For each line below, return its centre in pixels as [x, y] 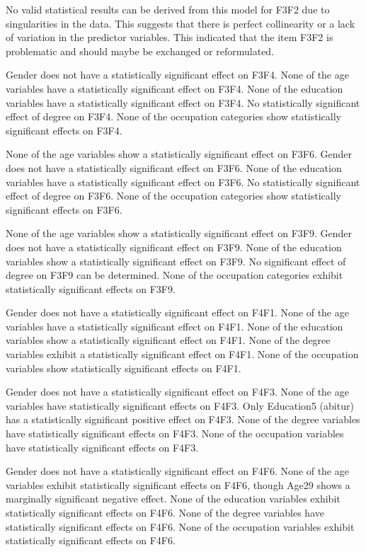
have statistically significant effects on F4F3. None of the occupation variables [175, 433]
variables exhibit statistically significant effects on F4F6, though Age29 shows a [178, 484]
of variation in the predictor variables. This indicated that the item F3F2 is [170, 37]
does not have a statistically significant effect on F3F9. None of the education [174, 247]
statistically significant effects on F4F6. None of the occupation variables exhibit [180, 526]
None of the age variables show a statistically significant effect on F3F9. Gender [179, 233]
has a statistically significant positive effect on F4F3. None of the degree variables [183, 419]
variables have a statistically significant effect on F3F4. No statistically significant [183, 102]
